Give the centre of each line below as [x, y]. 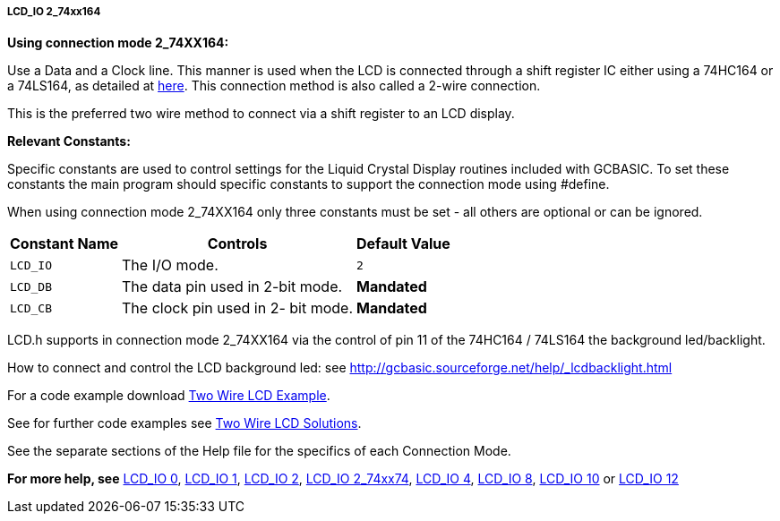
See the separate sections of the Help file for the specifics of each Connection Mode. [259, 451]
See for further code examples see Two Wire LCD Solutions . [184, 423]
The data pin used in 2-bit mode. [232, 287]
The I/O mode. [170, 265]
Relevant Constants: [69, 141]
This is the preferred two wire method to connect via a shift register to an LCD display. [261, 114]
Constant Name [64, 244]
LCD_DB [31, 286]
